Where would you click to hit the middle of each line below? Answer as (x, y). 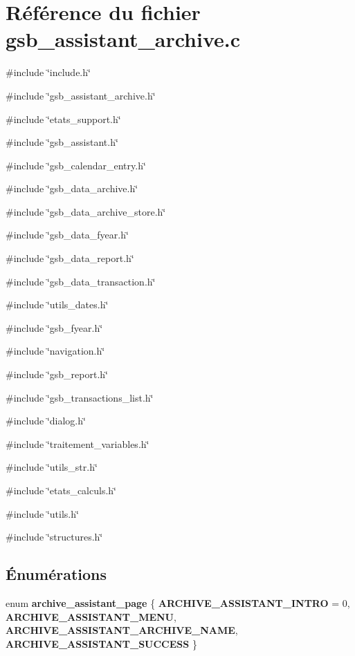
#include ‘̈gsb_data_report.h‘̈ (70, 258)
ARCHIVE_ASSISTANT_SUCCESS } (101, 643)
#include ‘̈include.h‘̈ (48, 72)
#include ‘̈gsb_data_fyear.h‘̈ (67, 235)
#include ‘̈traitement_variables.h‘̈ (78, 443)
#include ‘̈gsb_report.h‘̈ (57, 374)
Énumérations (56, 574)
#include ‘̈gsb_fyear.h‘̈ (54, 327)
